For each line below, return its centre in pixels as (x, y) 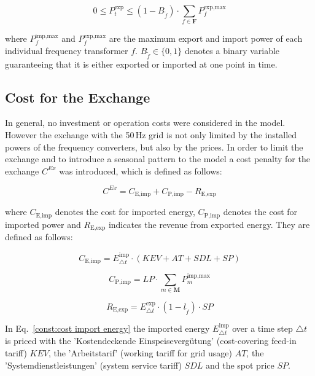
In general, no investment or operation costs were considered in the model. (145, 123)
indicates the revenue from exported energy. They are (209, 224)
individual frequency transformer (67, 50)
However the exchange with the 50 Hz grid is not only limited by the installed (151, 135)
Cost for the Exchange (78, 97)
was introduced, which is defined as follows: (141, 170)
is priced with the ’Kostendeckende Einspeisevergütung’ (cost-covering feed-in (151, 341)
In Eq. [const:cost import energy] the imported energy (107, 328)
